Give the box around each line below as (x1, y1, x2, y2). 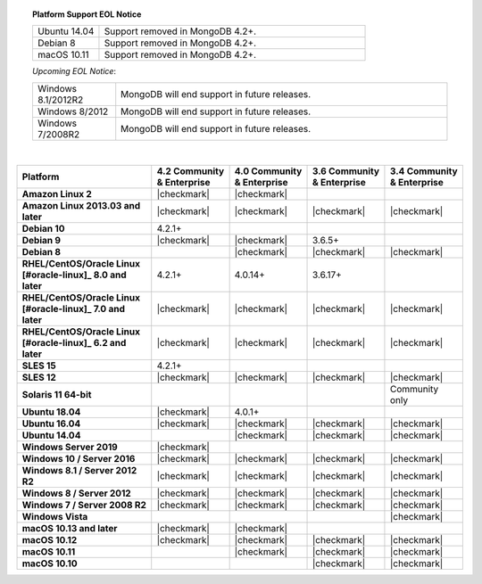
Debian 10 (21, 223, 65, 235)
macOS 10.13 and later (21, 522, 118, 535)
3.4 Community (389, 165, 459, 177)
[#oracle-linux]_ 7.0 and (21, 303, 125, 316)
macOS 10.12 (21, 534, 78, 547)
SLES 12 (21, 371, 57, 383)
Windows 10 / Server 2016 (21, 453, 136, 465)
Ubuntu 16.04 (21, 417, 81, 430)
